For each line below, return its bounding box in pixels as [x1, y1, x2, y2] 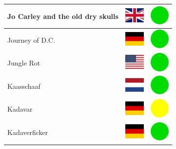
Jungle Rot [7, 58, 40, 68]
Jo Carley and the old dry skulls [7, 11, 118, 21]
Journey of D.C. [7, 34, 56, 45]
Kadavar [7, 104, 33, 114]
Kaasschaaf [7, 81, 40, 91]
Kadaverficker [7, 127, 48, 137]
